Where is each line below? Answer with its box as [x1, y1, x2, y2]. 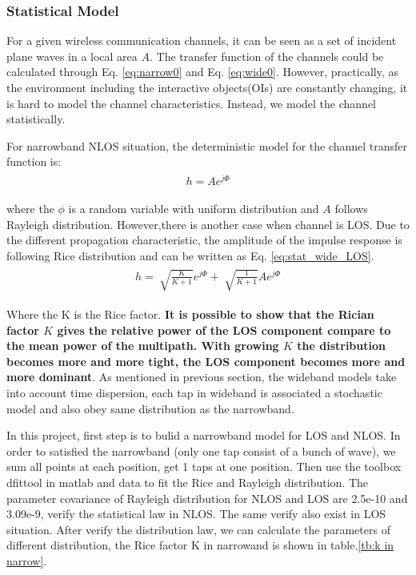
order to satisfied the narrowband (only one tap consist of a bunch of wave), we [6, 442, 396, 459]
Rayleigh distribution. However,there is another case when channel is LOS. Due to [6, 215, 410, 232]
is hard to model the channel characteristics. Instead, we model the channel [6, 94, 376, 111]
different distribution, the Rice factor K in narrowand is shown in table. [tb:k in [6, 537, 394, 553]
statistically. [6, 111, 66, 127]
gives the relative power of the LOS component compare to [57, 321, 391, 338]
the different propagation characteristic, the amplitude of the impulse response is [6, 231, 402, 248]
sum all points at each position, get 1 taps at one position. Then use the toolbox [6, 458, 402, 475]
